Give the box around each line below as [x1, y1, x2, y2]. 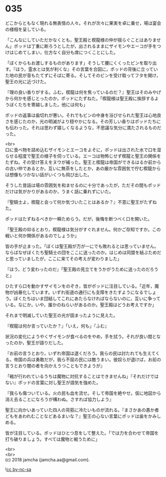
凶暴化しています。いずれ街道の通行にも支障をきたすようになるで [13, 289, 148, 295]
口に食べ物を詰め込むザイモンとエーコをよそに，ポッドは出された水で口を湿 [5, 146, 162, 152]
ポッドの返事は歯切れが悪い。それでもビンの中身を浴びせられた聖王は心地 [5, 112, 157, 118]
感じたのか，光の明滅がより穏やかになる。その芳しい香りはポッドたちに [13, 118, 161, 124]
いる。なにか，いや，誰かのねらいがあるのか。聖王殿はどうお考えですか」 [5, 302, 157, 308]
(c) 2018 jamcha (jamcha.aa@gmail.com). [5, 457, 90, 463]
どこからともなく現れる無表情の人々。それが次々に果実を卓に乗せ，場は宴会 [5, 20, 162, 26]
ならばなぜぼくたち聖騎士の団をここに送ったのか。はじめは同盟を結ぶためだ [5, 249, 162, 255]
